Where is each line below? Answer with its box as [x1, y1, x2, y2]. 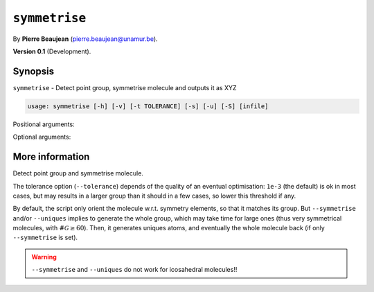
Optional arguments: [12, 132, 71, 141]
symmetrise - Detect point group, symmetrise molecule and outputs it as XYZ [12, 83, 237, 92]
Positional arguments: [12, 120, 75, 128]
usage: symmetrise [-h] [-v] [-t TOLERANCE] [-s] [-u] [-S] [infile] [27, 102, 269, 110]
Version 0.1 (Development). [12, 47, 91, 55]
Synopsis [12, 65, 55, 77]
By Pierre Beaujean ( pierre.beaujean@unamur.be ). [12, 35, 159, 43]
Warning [31, 252, 57, 261]
